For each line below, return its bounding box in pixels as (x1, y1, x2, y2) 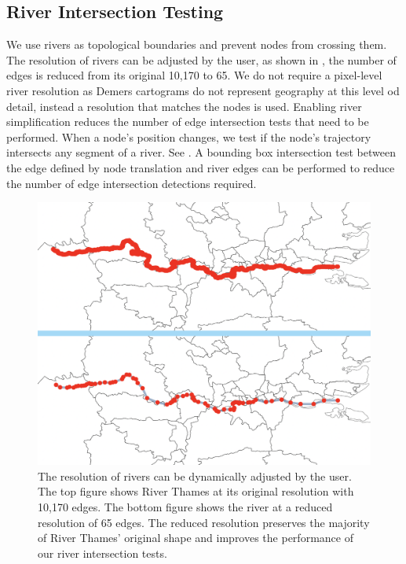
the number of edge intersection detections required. (6, 175, 257, 191)
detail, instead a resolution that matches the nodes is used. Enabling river (6, 98, 362, 114)
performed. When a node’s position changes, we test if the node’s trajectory (6, 128, 371, 145)
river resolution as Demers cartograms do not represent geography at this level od (6, 82, 400, 98)
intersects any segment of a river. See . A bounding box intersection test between (6, 144, 396, 160)
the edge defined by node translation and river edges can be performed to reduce (6, 159, 395, 175)
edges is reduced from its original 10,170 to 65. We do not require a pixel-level (6, 67, 382, 83)
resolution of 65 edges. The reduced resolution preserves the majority (38, 514, 370, 530)
